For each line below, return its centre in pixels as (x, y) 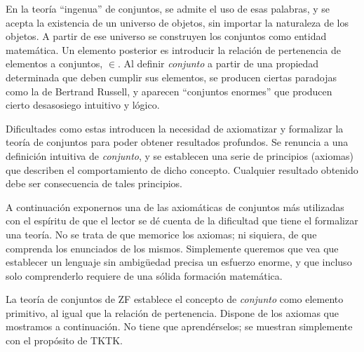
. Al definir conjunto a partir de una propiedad (218, 63)
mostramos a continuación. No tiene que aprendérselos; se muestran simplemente (179, 326)
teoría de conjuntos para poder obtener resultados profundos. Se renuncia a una (177, 142)
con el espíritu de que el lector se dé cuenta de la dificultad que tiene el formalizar (182, 221)
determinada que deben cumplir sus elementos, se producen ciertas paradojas (171, 77)
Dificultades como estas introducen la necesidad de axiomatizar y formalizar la (175, 128)
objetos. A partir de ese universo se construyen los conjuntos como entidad (166, 36)
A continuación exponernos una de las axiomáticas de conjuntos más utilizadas (175, 207)
